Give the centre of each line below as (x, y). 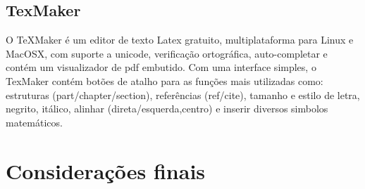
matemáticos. (34, 122)
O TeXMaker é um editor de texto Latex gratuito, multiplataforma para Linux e (180, 40)
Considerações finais (106, 170)
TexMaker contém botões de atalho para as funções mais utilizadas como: (165, 80)
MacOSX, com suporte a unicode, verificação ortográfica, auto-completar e (167, 53)
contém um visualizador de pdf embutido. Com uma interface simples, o (161, 67)
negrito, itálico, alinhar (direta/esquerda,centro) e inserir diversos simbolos (167, 109)
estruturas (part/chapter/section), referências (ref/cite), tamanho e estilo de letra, (183, 94)
